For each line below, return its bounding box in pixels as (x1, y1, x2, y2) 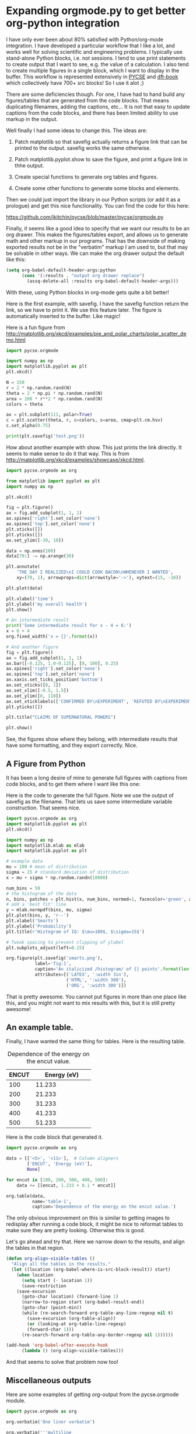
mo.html (6, 336, 26, 343)
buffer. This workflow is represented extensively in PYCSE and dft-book (6, 73, 178, 80)
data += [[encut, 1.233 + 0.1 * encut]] (16, 1183, 116, 1188)
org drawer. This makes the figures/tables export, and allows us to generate (6, 231, 188, 238)
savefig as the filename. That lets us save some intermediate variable (6, 798, 173, 805)
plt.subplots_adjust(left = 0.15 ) (6, 944, 85, 951)
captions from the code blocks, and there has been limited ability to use (6, 109, 178, 116)
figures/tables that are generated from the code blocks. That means (6, 96, 169, 104)
